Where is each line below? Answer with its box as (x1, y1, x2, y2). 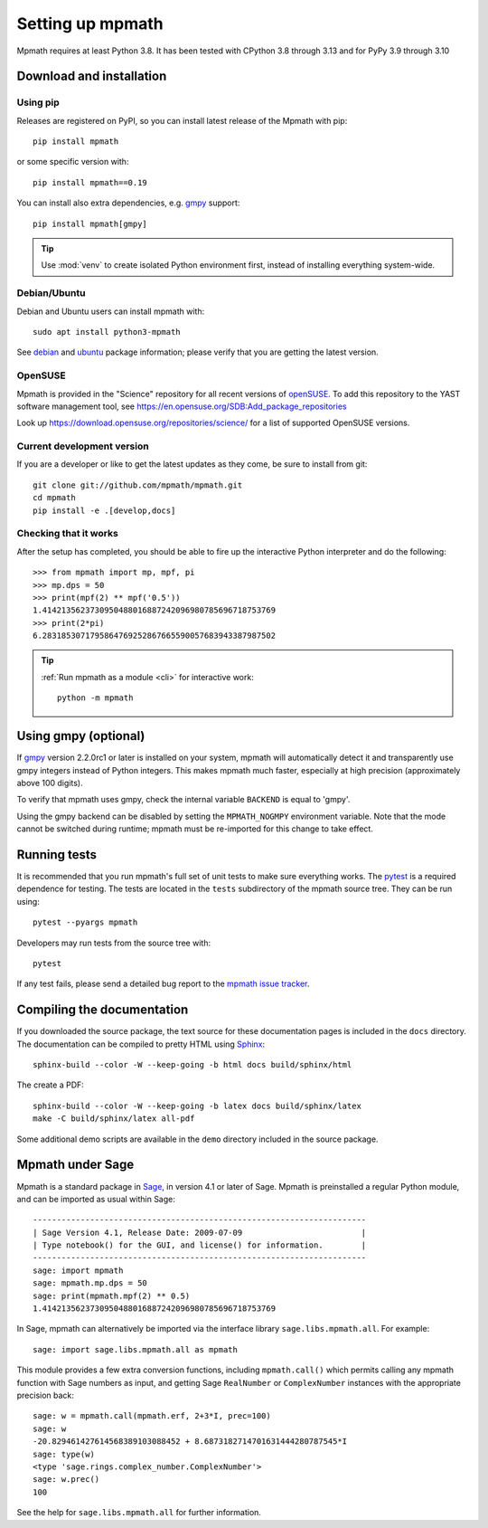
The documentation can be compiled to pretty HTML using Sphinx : (16, 1039, 266, 1049)
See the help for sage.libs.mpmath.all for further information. (16, 1507, 262, 1518)
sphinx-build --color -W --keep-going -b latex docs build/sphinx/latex (33, 1100, 361, 1111)
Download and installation (16, 69, 167, 84)
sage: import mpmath (33, 1265, 124, 1276)
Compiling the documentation (16, 1002, 189, 1018)
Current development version (16, 440, 149, 452)
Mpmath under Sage (16, 1157, 135, 1172)
